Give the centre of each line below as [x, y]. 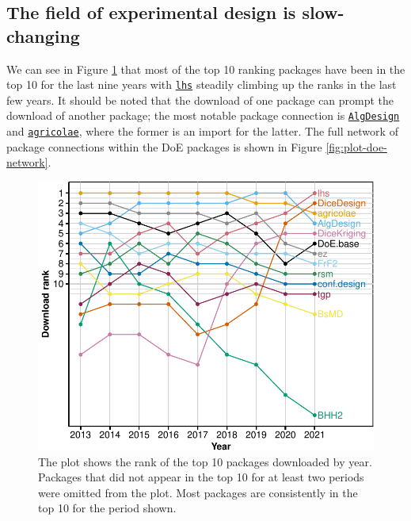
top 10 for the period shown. [107, 508]
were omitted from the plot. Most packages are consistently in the [198, 492]
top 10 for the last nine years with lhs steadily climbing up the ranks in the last [202, 84]
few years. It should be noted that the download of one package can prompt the [200, 100]
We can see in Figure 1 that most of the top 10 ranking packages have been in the [206, 69]
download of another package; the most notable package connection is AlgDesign [203, 115]
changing [43, 35]
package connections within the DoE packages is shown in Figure [164, 146]
